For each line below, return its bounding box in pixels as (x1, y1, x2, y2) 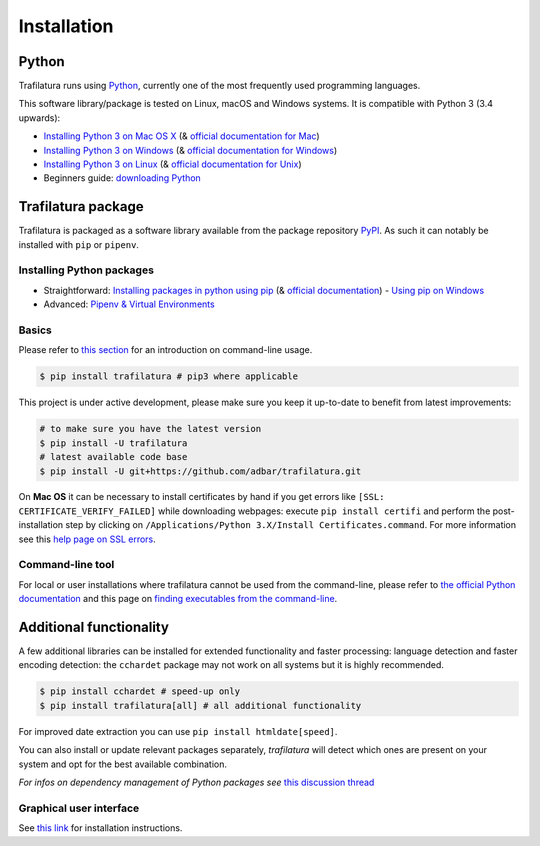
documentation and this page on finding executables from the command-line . (18, 593, 338, 605)
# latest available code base (39, 451, 188, 463)
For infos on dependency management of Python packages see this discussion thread (18, 776, 375, 789)
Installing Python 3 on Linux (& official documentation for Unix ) (43, 158, 302, 170)
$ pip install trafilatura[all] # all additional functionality (39, 700, 362, 711)
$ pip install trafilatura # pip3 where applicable (39, 371, 299, 382)
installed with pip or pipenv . (18, 238, 140, 250)
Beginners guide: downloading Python (43, 172, 202, 184)
